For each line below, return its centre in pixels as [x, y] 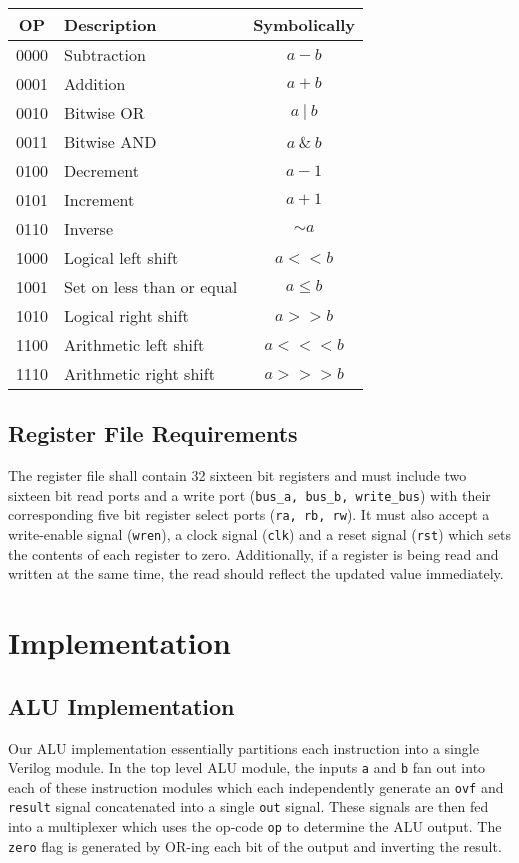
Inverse [89, 228]
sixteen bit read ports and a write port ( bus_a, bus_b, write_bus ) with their [249, 494]
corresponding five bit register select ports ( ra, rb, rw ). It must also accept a [249, 514]
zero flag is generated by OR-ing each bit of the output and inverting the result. [255, 845]
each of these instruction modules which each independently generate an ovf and [256, 786]
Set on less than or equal [151, 286]
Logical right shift [126, 315]
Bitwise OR [104, 112]
